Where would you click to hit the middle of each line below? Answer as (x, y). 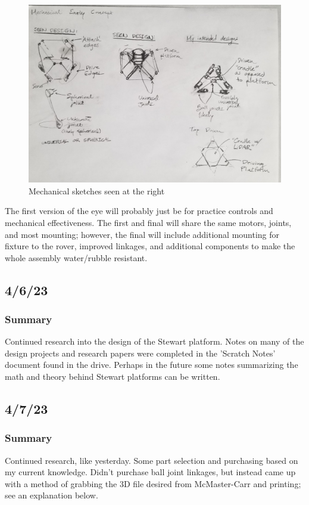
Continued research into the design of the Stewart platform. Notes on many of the (154, 341)
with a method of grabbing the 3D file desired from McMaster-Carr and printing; (153, 483)
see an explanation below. (51, 495)
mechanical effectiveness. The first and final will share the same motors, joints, (148, 222)
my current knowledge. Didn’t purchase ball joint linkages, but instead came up (150, 472)
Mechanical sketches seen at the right (97, 190)
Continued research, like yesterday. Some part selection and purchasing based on (152, 460)
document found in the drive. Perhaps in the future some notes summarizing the (152, 365)
